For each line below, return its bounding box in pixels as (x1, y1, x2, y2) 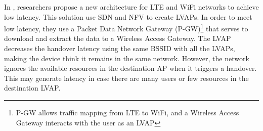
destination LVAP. (4, 82, 61, 93)
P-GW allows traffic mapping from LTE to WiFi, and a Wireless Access (16, 107, 239, 117)
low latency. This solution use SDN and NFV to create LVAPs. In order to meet (4, 11, 252, 22)
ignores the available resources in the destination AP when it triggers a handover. (4, 63, 257, 73)
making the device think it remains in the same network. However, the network (4, 53, 249, 63)
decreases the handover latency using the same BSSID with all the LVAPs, (4, 43, 235, 54)
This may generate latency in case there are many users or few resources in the (4, 72, 249, 83)
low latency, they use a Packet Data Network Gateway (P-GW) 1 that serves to (4, 22, 248, 33)
